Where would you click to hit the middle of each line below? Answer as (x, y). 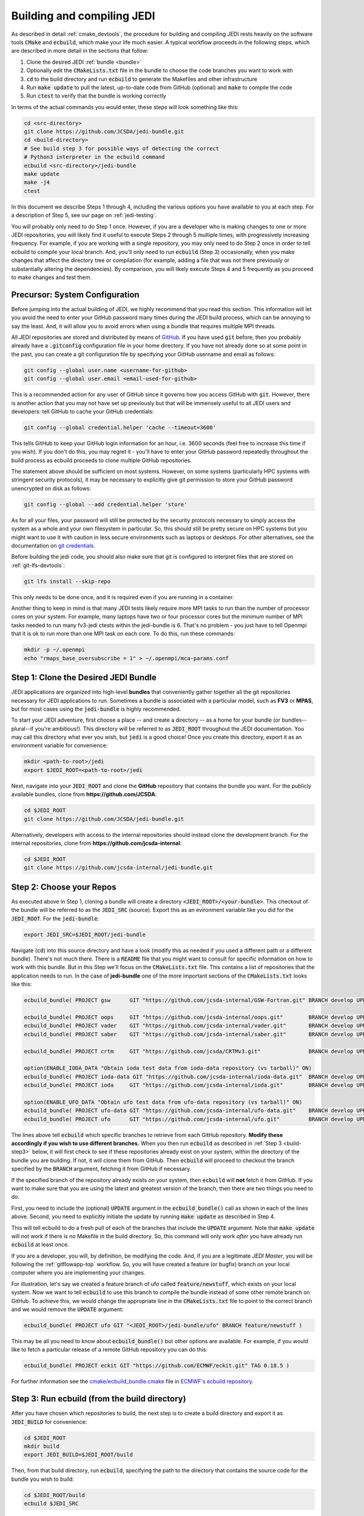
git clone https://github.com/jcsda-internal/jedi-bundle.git (118, 868)
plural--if (22, 728)
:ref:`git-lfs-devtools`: (38, 565)
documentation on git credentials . (53, 545)
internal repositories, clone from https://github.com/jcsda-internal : (96, 843)
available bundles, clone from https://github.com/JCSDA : (84, 794)
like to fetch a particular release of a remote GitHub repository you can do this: (109, 1350)
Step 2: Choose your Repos (64, 887)
